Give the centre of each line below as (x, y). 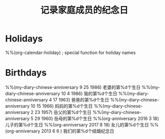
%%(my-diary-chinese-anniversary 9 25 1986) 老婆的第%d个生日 (73, 87)
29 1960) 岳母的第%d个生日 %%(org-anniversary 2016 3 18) (97, 118)
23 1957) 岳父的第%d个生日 (63, 112)
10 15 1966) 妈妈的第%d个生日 (62, 106)
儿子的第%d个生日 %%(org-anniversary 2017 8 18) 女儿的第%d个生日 (77, 124)
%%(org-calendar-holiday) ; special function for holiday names (70, 52)
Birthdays (26, 73)
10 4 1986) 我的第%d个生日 (89, 93)
